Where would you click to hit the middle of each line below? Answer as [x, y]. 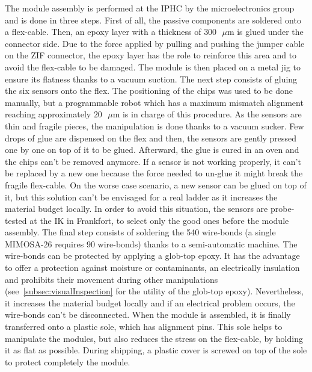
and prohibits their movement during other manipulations [112, 279]
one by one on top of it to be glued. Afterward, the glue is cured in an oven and [152, 150]
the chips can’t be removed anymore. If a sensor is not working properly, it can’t [153, 161]
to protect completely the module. [68, 361]
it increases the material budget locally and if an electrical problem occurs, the [150, 302]
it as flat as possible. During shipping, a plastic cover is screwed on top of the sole [156, 350]
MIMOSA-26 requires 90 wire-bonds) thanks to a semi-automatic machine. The [151, 243]
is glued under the [270, 32]
